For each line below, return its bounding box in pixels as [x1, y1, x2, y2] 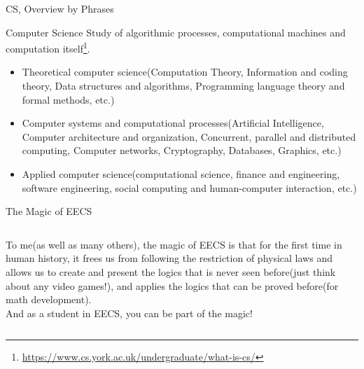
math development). [6, 292, 92, 307]
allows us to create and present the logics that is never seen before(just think [6, 264, 336, 279]
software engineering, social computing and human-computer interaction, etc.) [22, 180, 357, 195]
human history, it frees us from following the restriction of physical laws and [6, 251, 332, 265]
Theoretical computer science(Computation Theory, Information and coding [22, 64, 348, 79]
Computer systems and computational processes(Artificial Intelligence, [22, 116, 324, 130]
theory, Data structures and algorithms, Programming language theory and [22, 78, 345, 93]
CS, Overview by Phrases [6, 1, 114, 15]
